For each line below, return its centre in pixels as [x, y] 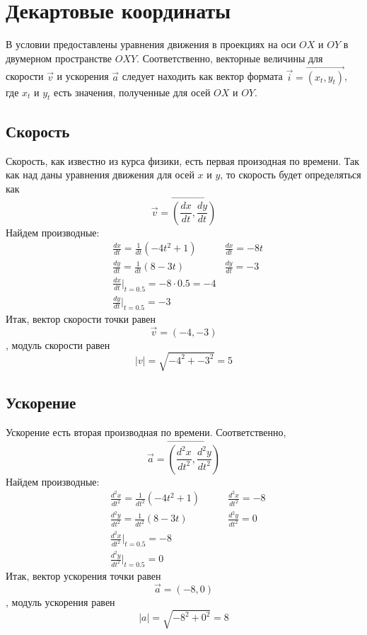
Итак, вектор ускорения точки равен [83, 576]
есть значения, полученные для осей [132, 92]
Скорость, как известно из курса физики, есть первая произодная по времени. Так [183, 160]
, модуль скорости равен [58, 344]
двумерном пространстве [59, 58]
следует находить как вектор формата [202, 76]
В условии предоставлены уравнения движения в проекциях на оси [151, 44]
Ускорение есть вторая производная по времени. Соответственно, [146, 431]
